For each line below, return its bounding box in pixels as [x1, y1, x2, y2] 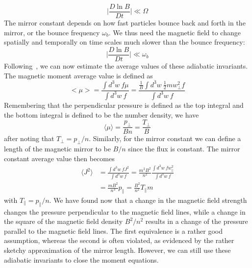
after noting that [4, 133, 54, 144]
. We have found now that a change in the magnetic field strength [49, 195, 247, 205]
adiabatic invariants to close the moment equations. [4, 254, 159, 265]
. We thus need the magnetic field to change [108, 27, 241, 37]
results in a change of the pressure [145, 216, 248, 226]
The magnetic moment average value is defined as [4, 70, 153, 80]
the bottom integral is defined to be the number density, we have [4, 109, 199, 120]
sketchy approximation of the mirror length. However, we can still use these [4, 245, 231, 255]
